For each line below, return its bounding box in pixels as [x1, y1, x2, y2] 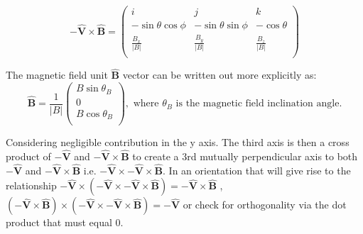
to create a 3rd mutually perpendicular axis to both [132, 148, 358, 163]
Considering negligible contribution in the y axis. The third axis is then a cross [6, 135, 350, 150]
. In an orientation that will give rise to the [163, 162, 351, 177]
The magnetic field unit [6, 67, 108, 82]
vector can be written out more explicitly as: [122, 67, 317, 82]
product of [6, 148, 51, 163]
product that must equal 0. [6, 215, 124, 230]
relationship [6, 178, 57, 193]
